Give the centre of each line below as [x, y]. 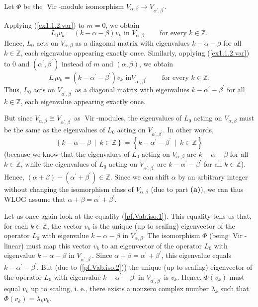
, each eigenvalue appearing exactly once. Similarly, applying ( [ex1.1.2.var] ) [135, 53]
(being [219, 235]
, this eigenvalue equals [196, 255]
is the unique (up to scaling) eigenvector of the [164, 225]
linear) [14, 245]
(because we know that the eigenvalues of [67, 153]
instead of [76, 63]
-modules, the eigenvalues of [139, 118]
